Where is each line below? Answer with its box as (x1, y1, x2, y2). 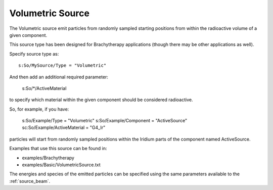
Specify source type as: (9, 51, 59, 57)
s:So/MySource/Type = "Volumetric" (18, 63, 107, 68)
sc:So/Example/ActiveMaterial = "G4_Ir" (22, 124, 106, 131)
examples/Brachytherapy (22, 155, 74, 161)
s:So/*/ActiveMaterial (22, 85, 67, 91)
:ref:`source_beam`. (9, 178, 51, 184)
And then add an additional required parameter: (9, 74, 109, 80)
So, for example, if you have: (9, 106, 69, 112)
